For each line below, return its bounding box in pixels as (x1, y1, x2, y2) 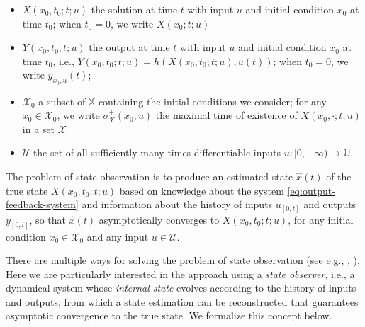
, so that (29, 212, 66, 226)
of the (326, 168, 352, 183)
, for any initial (288, 212, 354, 226)
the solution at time (91, 2, 178, 16)
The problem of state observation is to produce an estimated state (6, 168, 293, 183)
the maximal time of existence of (155, 108, 298, 122)
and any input (86, 229, 149, 243)
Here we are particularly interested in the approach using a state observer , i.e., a (6, 266, 355, 281)
